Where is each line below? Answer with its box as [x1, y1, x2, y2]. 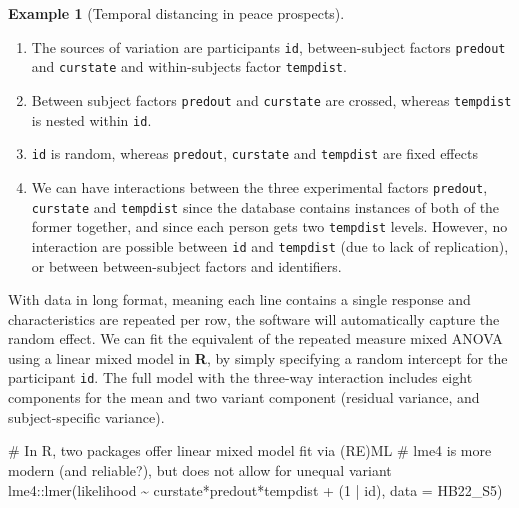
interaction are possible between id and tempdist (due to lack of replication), [31, 235, 509, 256]
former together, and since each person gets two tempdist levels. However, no [31, 216, 508, 237]
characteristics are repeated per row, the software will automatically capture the [8, 308, 500, 329]
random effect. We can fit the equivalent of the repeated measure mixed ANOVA [8, 328, 503, 349]
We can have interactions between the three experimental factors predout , [31, 176, 488, 197]
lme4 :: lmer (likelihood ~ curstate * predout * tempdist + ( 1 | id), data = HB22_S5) [8, 479, 503, 500]
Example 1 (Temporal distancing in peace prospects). [8, 3, 345, 23]
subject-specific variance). [8, 406, 165, 427]
